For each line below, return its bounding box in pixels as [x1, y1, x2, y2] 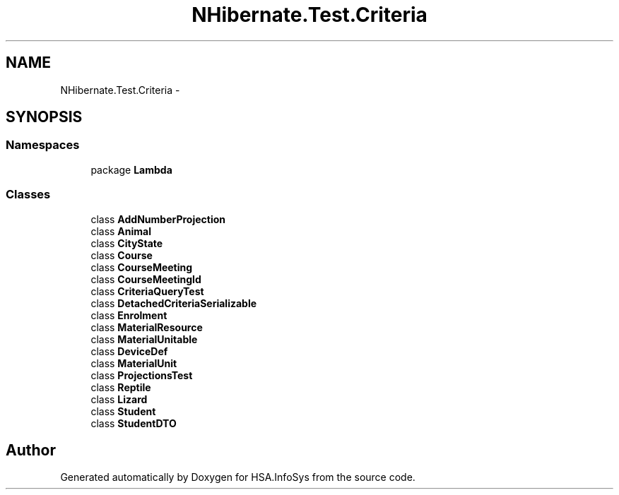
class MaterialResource [90, 321, 203, 333]
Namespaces [6, 138, 80, 153]
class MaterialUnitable [90, 333, 198, 345]
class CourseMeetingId [90, 273, 201, 285]
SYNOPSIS [6, 108, 83, 126]
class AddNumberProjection [90, 213, 225, 225]
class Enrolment [90, 309, 167, 321]
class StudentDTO [90, 417, 177, 429]
